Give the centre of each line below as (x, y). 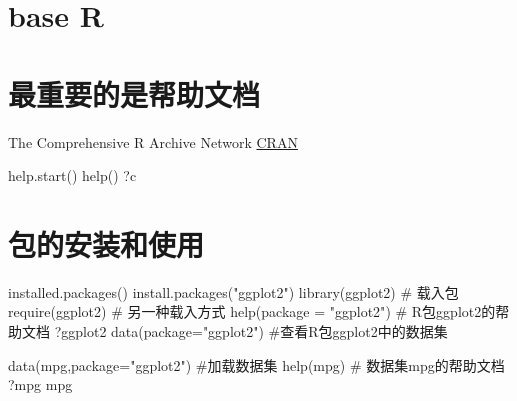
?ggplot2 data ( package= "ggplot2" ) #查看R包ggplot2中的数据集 (251, 331)
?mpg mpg (40, 384)
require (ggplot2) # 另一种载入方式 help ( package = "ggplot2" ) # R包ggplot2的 (252, 311)
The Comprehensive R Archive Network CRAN (153, 141)
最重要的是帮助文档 (134, 93)
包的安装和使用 (106, 243)
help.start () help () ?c (72, 175)
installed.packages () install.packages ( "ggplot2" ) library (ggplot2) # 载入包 (233, 291)
